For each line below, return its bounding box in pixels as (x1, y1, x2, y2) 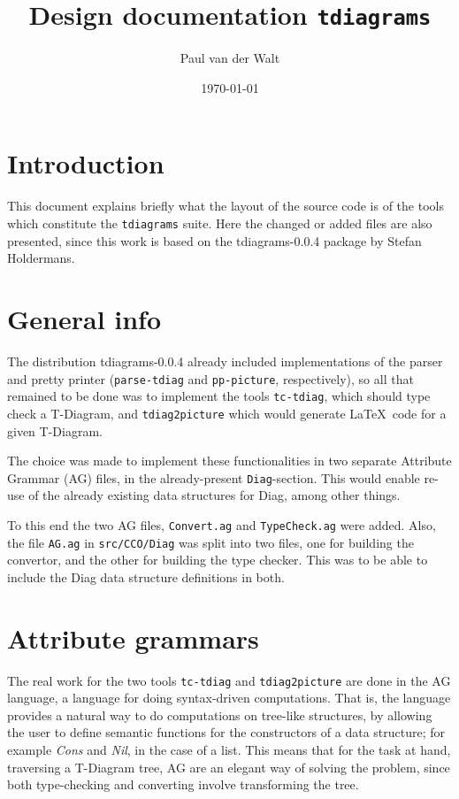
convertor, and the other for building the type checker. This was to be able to (7, 550, 428, 569)
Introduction (7, 145, 164, 181)
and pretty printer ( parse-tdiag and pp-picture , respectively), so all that (7, 369, 414, 388)
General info (7, 301, 162, 336)
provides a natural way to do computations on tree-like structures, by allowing (7, 705, 432, 724)
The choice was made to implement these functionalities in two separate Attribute (7, 451, 452, 470)
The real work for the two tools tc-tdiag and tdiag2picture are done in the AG (7, 671, 451, 689)
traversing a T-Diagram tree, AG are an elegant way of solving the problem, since (7, 757, 450, 776)
